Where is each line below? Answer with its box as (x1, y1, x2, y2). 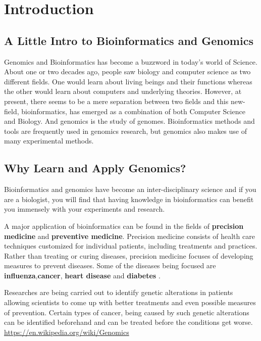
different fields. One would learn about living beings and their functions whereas (4, 76, 252, 86)
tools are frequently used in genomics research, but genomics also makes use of (4, 125, 247, 136)
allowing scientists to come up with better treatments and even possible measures (4, 297, 256, 308)
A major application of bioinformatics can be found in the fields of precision (4, 220, 244, 231)
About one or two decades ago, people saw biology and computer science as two (4, 66, 251, 77)
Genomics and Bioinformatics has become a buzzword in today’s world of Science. (4, 56, 257, 67)
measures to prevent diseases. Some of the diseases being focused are (4, 260, 216, 271)
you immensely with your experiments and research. (4, 204, 165, 214)
